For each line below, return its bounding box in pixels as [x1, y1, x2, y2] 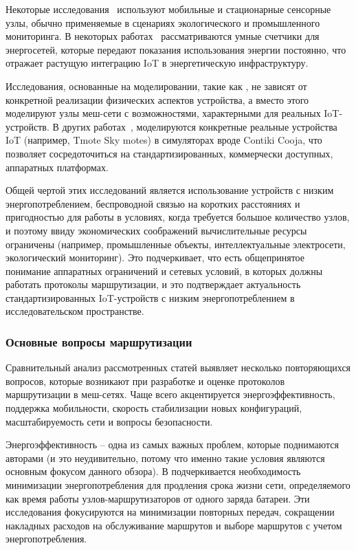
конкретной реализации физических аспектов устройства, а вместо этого [5, 92, 309, 107]
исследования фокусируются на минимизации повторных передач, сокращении [5, 505, 335, 519]
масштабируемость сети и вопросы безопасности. [5, 414, 213, 428]
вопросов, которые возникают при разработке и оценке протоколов [5, 373, 285, 388]
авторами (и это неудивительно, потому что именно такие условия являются [5, 450, 325, 465]
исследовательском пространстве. [5, 304, 144, 318]
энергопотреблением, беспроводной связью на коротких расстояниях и [5, 196, 300, 210]
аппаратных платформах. [5, 159, 109, 174]
